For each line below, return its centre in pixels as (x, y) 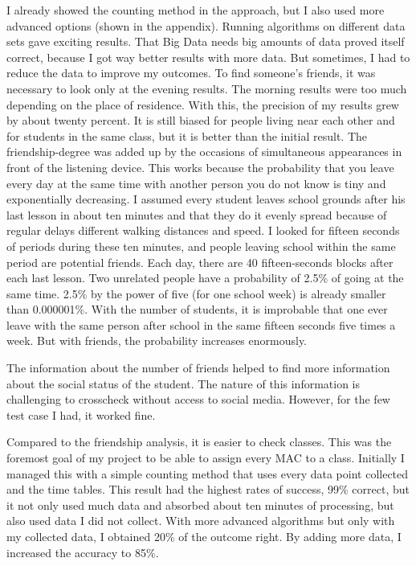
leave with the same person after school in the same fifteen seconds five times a (201, 324)
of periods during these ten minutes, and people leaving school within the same (201, 246)
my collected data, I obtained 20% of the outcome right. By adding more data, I (204, 536)
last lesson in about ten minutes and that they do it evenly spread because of (197, 214)
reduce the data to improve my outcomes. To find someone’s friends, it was (191, 73)
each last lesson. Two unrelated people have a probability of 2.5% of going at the (205, 278)
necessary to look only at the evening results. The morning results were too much (207, 88)
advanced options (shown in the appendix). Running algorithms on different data (206, 25)
